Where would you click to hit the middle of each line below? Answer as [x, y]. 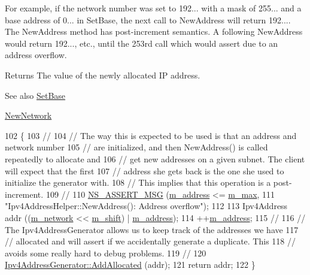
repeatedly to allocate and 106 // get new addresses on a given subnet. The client [155, 158]
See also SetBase [35, 95]
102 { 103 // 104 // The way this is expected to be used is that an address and [151, 135]
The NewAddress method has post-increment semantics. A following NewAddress [154, 31]
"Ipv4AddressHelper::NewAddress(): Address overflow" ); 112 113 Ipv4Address [146, 206]
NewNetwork [28, 115]
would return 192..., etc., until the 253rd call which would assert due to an [142, 43]
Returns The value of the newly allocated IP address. [103, 75]
